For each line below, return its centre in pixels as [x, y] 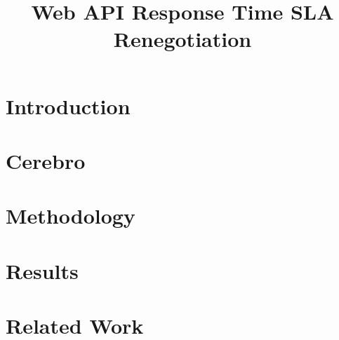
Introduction [68, 106]
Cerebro [46, 160]
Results [42, 270]
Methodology [71, 216]
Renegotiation [182, 39]
